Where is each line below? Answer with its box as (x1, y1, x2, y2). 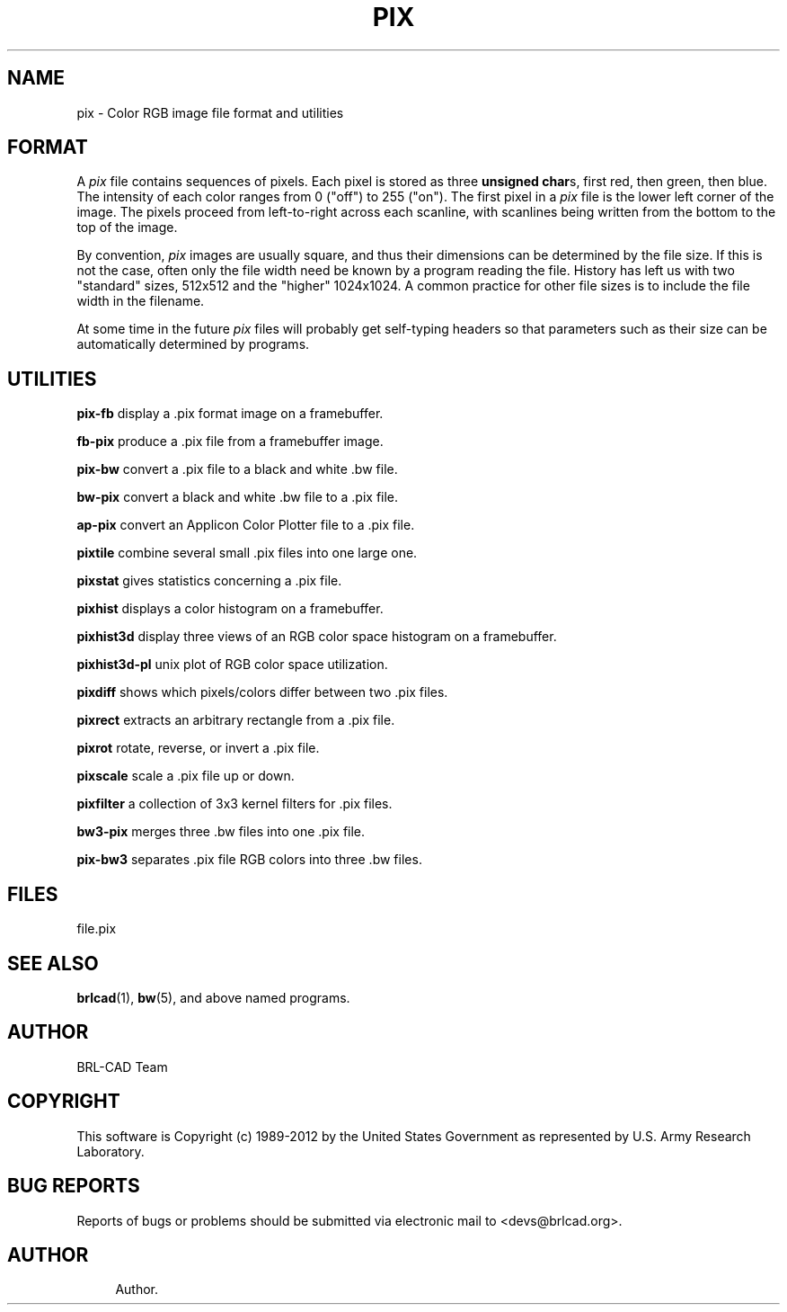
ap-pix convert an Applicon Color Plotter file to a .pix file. (76, 517, 415, 533)
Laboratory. (76, 1143, 145, 1159)
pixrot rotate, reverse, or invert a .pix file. (76, 740, 320, 756)
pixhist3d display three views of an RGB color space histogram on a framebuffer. (76, 629, 557, 645)
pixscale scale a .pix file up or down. (76, 768, 295, 784)
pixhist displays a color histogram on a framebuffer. (76, 601, 384, 617)
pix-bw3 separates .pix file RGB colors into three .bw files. (76, 852, 422, 868)
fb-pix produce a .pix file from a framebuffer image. (76, 433, 384, 450)
